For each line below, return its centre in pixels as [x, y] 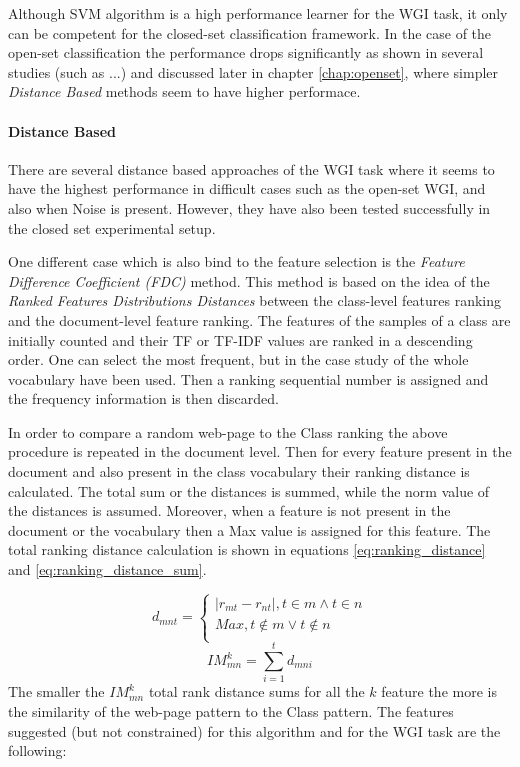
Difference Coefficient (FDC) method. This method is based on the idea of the [249, 280]
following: [37, 750]
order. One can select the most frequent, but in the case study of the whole [238, 359]
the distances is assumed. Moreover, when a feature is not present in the [229, 510]
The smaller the [56, 691]
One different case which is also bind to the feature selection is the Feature [236, 261]
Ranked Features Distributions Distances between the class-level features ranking [255, 300]
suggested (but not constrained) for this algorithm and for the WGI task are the [254, 730]
